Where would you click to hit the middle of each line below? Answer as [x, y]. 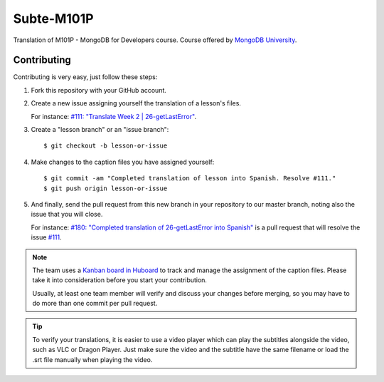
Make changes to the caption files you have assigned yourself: [123, 162]
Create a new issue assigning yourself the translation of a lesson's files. [136, 103]
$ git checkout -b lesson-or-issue [106, 146]
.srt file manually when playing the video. [92, 359]
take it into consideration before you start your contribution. [120, 280]
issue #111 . [46, 237]
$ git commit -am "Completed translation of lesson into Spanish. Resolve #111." [190, 179]
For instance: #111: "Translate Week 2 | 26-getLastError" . [114, 116]
